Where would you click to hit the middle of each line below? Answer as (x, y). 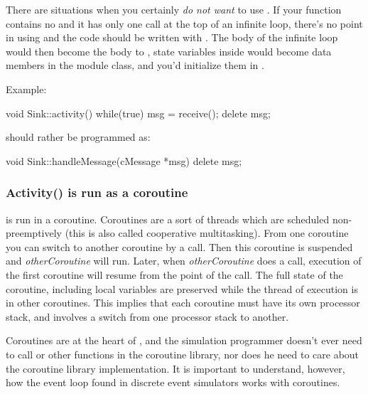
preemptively (34, 233)
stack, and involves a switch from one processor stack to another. (147, 316)
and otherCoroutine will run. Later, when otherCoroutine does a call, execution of (184, 261)
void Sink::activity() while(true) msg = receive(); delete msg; (138, 113)
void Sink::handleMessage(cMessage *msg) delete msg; (124, 160)
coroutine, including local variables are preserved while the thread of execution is (182, 288)
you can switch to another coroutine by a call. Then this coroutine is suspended (179, 246)
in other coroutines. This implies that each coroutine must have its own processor (183, 303)
